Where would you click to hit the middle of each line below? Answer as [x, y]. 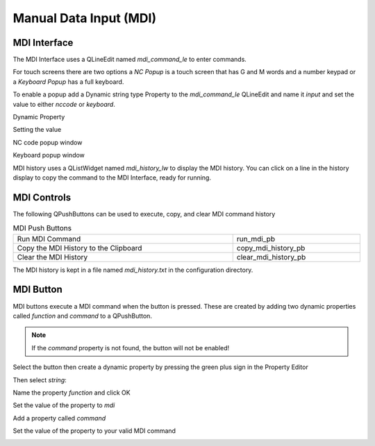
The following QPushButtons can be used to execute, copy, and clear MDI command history [144, 214]
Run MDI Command [49, 239]
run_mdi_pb [256, 239]
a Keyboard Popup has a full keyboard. [68, 82]
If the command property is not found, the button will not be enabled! [131, 348]
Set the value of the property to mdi [64, 405]
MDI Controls [42, 197]
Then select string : [40, 380]
